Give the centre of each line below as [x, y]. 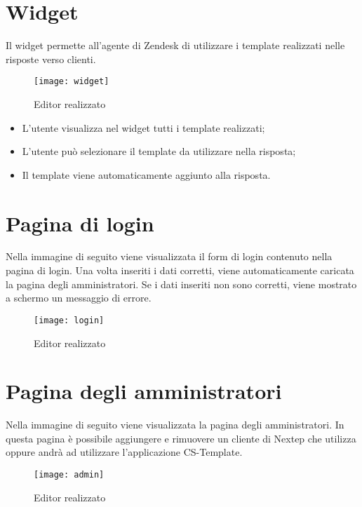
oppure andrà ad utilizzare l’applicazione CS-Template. [124, 452]
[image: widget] [72, 82]
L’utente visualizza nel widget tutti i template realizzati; [143, 127]
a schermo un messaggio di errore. [79, 298]
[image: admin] [69, 475]
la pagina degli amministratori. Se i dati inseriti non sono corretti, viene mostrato [181, 284]
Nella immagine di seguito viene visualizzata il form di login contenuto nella [169, 256]
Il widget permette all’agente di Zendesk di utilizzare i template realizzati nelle [175, 45]
